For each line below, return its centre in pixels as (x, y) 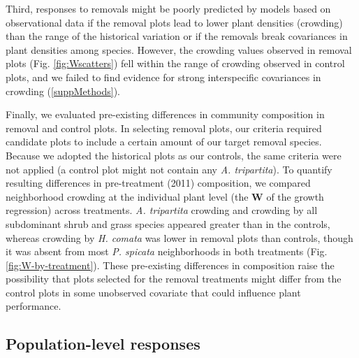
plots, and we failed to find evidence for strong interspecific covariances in (163, 77)
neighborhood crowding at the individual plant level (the (127, 196)
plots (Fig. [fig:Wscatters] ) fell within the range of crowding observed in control (175, 63)
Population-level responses (103, 344)
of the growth (295, 196)
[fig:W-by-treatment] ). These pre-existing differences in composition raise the (170, 265)
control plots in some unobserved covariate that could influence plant (153, 292)
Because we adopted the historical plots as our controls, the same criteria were (174, 155)
